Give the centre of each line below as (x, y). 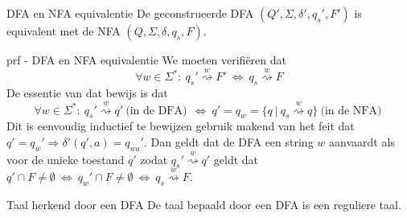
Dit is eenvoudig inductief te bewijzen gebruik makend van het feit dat (181, 126)
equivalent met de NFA (64, 31)
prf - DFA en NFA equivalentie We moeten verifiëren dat (146, 60)
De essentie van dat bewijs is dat (87, 93)
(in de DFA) (156, 111)
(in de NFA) (351, 111)
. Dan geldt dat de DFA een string (228, 141)
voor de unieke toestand (66, 159)
